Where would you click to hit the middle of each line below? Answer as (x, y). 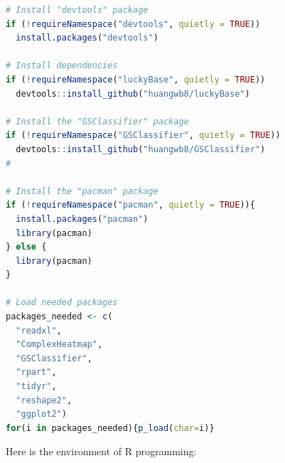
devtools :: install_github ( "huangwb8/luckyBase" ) (133, 94)
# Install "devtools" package (77, 10)
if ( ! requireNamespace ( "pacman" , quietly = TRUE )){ (130, 205)
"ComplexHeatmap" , (59, 345)
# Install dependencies (62, 66)
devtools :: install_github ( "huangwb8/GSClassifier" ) (141, 149)
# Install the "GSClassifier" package (97, 121)
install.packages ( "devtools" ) (87, 38)
